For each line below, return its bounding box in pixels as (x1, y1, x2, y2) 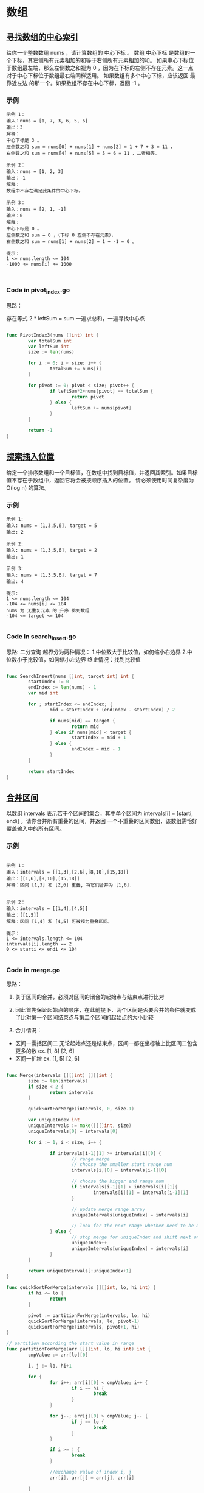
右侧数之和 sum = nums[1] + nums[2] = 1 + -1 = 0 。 (6, 239, 137, 245)
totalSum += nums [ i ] (49, 366, 102, 372)
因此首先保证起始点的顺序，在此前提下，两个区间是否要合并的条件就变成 (15, 1006, 196, 1013)
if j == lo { (71, 1419, 104, 1425)
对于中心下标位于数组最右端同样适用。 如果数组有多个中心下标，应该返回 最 (6, 72, 195, 79)
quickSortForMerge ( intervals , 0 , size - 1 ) (28, 1106, 135, 1112)
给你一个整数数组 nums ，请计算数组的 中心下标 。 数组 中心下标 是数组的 (6, 49, 190, 56)
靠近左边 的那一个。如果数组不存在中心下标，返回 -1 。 (6, 80, 143, 86)
